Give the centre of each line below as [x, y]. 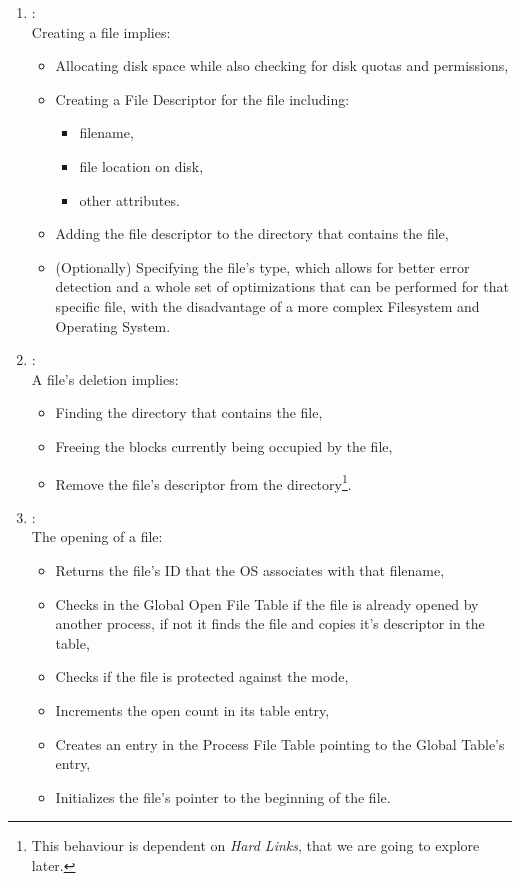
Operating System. [113, 325]
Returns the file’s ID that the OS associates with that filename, [250, 569]
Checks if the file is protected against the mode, [202, 676]
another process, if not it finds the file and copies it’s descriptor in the [270, 623]
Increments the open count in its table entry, [192, 709]
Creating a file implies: [101, 31]
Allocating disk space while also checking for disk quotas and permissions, [282, 65]
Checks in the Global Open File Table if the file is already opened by [267, 603]
